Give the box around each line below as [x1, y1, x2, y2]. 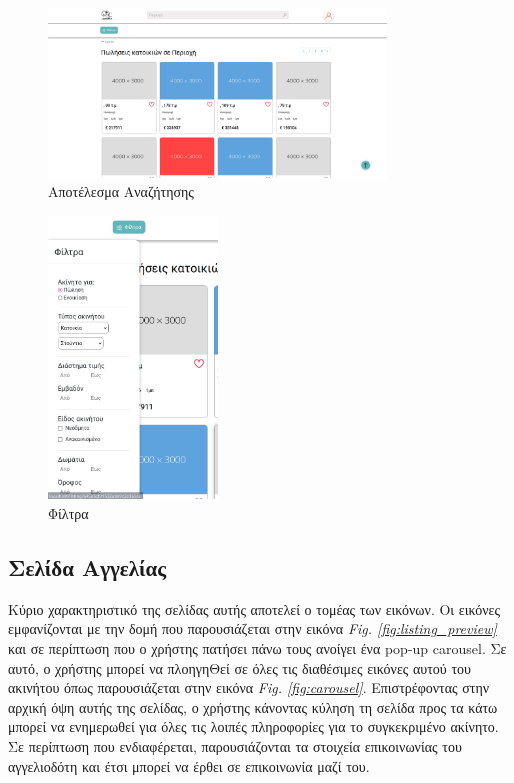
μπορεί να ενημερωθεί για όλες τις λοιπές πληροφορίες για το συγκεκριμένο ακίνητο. [8, 716, 499, 737]
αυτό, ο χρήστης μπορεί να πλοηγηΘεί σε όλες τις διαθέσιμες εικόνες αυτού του [8, 657, 472, 678]
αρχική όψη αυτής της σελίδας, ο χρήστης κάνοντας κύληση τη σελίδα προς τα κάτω [8, 696, 498, 717]
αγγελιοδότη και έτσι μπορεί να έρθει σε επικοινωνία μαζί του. [8, 755, 370, 776]
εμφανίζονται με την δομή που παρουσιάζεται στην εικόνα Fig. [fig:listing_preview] [8, 618, 497, 639]
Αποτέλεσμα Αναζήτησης [48, 181, 194, 202]
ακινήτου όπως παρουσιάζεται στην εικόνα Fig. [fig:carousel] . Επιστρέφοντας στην [8, 677, 490, 698]
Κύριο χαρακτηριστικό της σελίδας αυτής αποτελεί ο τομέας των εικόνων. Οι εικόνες [8, 598, 500, 619]
